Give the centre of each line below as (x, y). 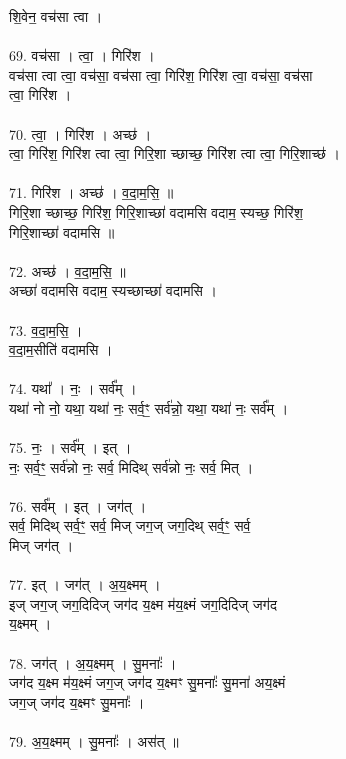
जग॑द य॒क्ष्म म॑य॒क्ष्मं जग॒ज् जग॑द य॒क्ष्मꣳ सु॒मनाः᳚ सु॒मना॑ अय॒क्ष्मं (147, 682)
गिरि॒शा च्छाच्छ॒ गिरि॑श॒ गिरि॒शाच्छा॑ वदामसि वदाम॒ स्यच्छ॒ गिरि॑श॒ (156, 211)
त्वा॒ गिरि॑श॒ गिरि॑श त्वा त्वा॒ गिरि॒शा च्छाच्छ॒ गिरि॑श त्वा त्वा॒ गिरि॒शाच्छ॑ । (174, 153)
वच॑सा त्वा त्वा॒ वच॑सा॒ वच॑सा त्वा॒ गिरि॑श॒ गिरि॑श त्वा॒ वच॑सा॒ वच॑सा (161, 74)
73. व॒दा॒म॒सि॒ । (46, 329)
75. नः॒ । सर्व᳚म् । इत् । (70, 447)
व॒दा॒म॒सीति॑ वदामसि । (61, 349)
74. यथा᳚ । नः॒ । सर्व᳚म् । (73, 388)
